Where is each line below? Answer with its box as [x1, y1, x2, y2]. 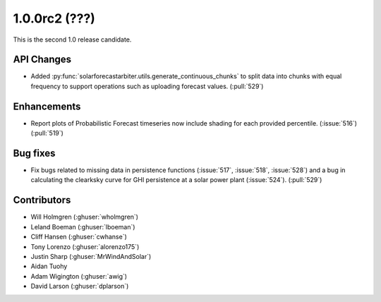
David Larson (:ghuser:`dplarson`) [30, 282, 129, 291]
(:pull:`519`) [30, 129, 64, 138]
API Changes [13, 54, 72, 66]
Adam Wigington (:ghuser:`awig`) [30, 272, 127, 280]
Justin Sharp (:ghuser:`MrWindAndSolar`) [30, 252, 152, 260]
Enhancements [13, 100, 81, 112]
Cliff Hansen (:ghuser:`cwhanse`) [30, 233, 127, 241]
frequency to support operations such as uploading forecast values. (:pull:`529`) [30, 82, 264, 90]
